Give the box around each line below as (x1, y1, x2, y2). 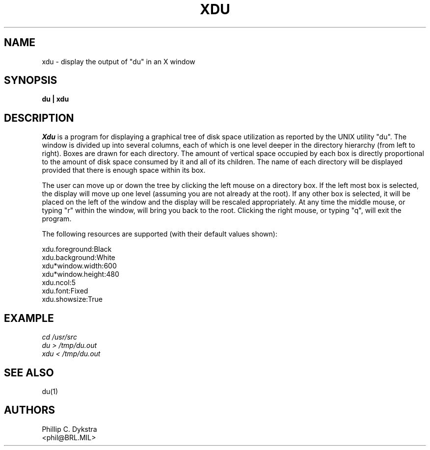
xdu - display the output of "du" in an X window (42, 57, 195, 66)
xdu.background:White (42, 253, 115, 262)
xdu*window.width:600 (42, 262, 117, 270)
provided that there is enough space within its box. (42, 166, 206, 175)
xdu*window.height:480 (42, 270, 119, 279)
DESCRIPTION (4, 111, 74, 124)
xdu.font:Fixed (42, 287, 88, 295)
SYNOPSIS (4, 74, 57, 87)
